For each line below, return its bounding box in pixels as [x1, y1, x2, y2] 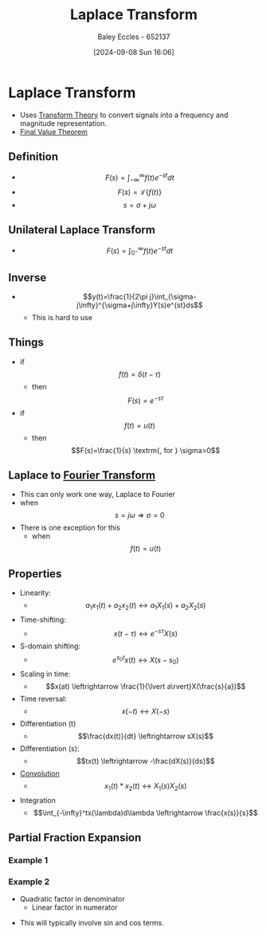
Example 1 [8, 855, 49, 866]
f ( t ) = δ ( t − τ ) [118, 369, 162, 379]
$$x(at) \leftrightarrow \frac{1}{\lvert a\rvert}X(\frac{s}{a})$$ [45, 682, 246, 691]
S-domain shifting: [19, 641, 81, 651]
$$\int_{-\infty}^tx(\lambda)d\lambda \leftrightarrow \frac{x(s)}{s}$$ [33, 808, 258, 817]
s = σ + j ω [123, 200, 157, 209]
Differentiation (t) [19, 719, 76, 729]
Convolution [19, 769, 60, 778]
